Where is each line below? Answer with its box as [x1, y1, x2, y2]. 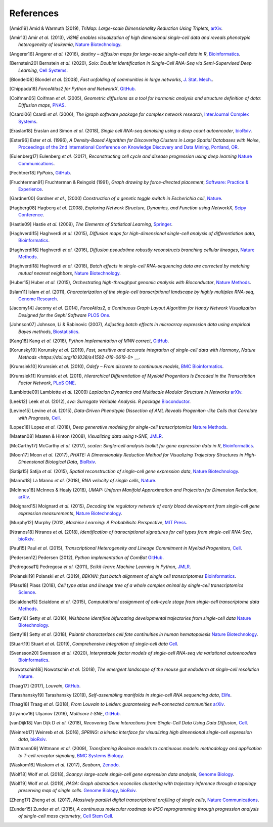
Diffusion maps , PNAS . [18, 102, 66, 108]
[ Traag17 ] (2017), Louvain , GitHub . [9, 682, 81, 688]
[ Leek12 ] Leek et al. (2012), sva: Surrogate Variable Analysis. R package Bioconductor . [9, 398, 191, 404]
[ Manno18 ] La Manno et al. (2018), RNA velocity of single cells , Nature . [9, 478, 157, 484]
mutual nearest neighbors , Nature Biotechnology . [18, 270, 121, 276]
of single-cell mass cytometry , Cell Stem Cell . [18, 813, 114, 819]
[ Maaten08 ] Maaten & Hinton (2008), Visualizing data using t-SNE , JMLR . [9, 433, 163, 439]
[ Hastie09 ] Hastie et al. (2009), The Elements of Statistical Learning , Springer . [9, 221, 173, 227]
